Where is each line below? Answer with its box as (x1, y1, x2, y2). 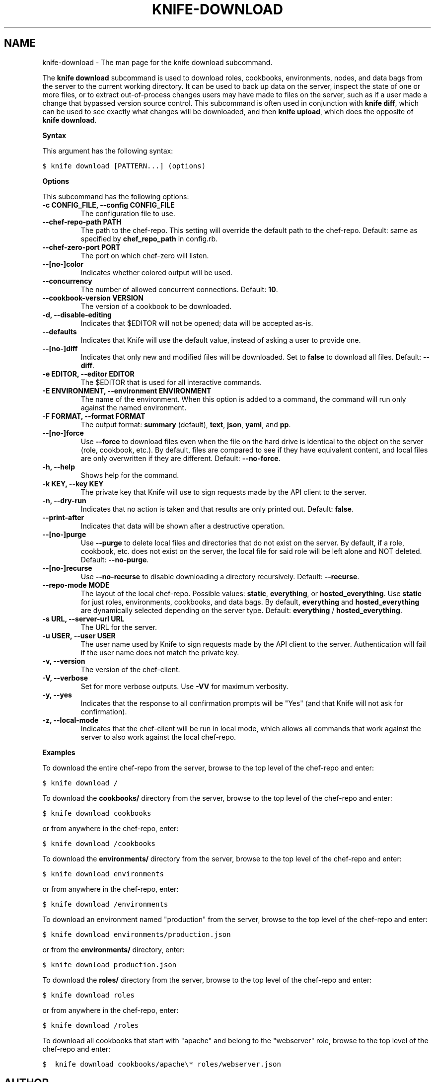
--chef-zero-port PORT (42, 242, 121, 251)
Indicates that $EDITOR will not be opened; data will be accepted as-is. (80, 318, 313, 327)
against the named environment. (80, 403, 187, 412)
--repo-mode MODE (42, 580, 110, 589)
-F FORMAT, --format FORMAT (42, 411, 145, 420)
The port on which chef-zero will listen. (80, 251, 209, 260)
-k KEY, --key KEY (42, 479, 104, 488)
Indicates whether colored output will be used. (80, 268, 233, 277)
